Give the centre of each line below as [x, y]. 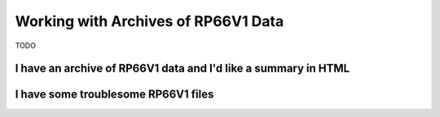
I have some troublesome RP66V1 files [114, 95]
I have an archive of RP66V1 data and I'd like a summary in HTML [183, 69]
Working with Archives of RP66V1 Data [150, 21]
